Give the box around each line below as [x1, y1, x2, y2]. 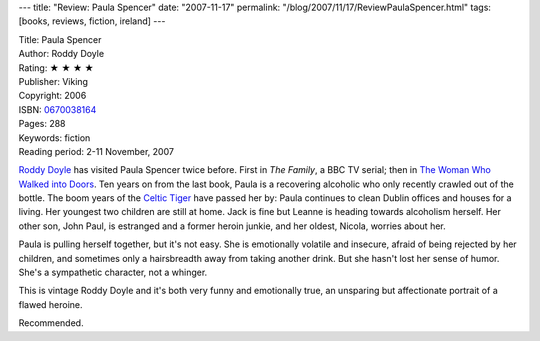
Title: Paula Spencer [18, 33, 102, 45]
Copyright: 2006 [18, 90, 87, 102]
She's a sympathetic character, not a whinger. [18, 266, 208, 279]
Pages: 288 [18, 118, 66, 130]
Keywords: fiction [18, 131, 91, 144]
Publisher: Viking [18, 75, 89, 87]
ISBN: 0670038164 [18, 103, 97, 115]
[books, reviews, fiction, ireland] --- [18, 15, 166, 27]
